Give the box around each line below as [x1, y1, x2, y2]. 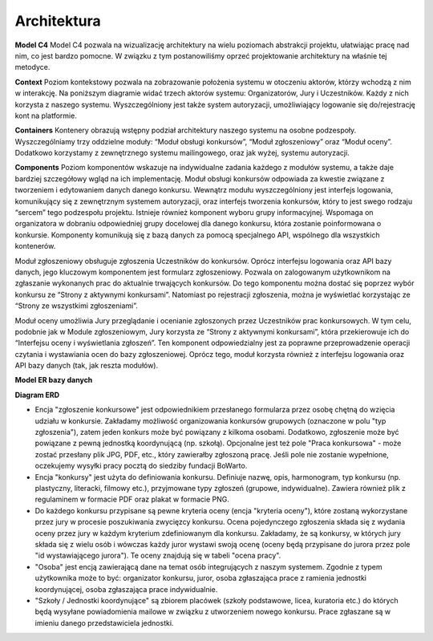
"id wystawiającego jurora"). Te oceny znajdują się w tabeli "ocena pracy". [34, 550, 281, 561]
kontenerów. [14, 241, 56, 251]
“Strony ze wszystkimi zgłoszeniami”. [14, 301, 138, 310]
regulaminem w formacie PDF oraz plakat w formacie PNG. [34, 494, 230, 505]
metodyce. [14, 63, 51, 72]
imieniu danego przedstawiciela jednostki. [34, 618, 174, 627]
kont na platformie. [14, 111, 78, 120]
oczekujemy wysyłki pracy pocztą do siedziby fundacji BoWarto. [34, 461, 248, 471]
